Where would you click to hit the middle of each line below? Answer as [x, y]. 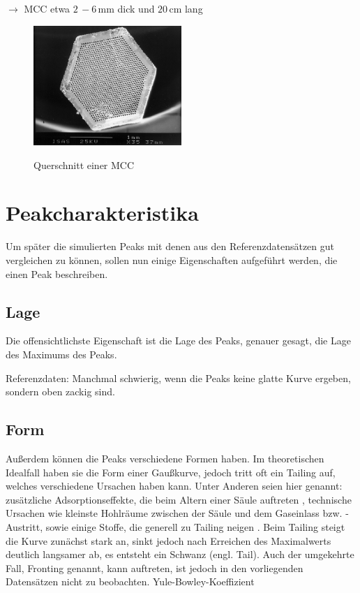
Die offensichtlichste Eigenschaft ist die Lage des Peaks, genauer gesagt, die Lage [178, 341]
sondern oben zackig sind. [60, 391]
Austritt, [24, 526]
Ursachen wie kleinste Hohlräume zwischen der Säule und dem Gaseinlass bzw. [174, 513]
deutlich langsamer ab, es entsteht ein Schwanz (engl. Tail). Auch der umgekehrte [180, 554]
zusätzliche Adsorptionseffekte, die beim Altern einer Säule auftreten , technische [179, 499]
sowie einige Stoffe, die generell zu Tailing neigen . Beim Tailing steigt [195, 526]
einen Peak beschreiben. [57, 273]
